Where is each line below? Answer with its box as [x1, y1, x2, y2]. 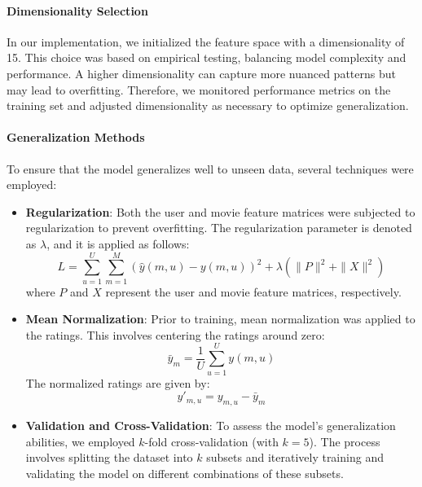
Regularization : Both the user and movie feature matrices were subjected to [25, 203, 415, 220]
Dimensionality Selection [7, 2, 148, 19]
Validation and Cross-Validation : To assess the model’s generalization [25, 416, 396, 433]
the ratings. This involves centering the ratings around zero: [25, 326, 325, 343]
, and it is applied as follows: [46, 235, 190, 252]
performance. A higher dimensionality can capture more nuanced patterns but [7, 64, 396, 81]
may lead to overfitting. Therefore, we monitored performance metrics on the [7, 81, 391, 98]
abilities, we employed [25, 432, 135, 450]
